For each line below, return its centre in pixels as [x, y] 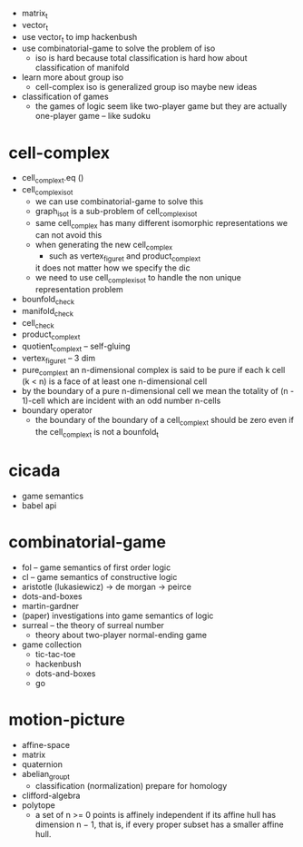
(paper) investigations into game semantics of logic [117, 616]
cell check [38, 324]
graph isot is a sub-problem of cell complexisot [116, 212]
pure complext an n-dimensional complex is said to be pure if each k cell [153, 371]
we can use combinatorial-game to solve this [119, 201]
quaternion [42, 764]
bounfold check [48, 300]
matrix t [34, 15]
